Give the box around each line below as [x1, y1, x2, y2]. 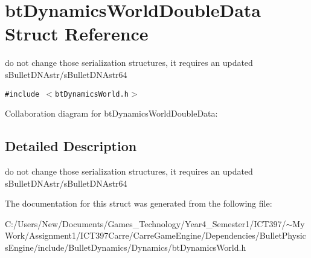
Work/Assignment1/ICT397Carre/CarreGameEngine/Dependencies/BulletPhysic [5, 229, 306, 242]
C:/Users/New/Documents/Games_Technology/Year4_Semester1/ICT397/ [5, 217, 286, 230]
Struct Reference [5, 21, 149, 46]
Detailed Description [5, 137, 137, 155]
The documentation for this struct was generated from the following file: [5, 197, 272, 210]
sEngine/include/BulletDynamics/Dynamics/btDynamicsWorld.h [5, 240, 246, 253]
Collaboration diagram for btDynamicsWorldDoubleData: [5, 107, 218, 120]
